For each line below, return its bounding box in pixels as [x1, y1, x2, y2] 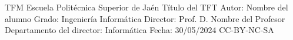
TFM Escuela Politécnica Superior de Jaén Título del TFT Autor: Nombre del [5, 1, 288, 13]
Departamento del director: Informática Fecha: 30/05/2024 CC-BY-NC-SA [5, 24, 274, 36]
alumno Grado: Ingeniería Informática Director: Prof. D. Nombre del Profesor [5, 12, 285, 24]
